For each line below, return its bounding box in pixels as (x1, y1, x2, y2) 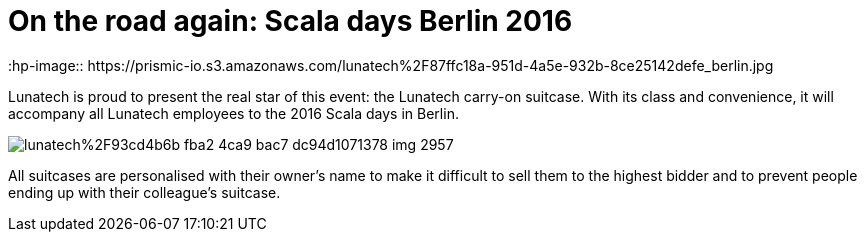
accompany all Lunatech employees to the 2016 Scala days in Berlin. (8, 104, 459, 122)
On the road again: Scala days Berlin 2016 (8, 4, 573, 38)
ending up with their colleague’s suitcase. (8, 183, 281, 201)
